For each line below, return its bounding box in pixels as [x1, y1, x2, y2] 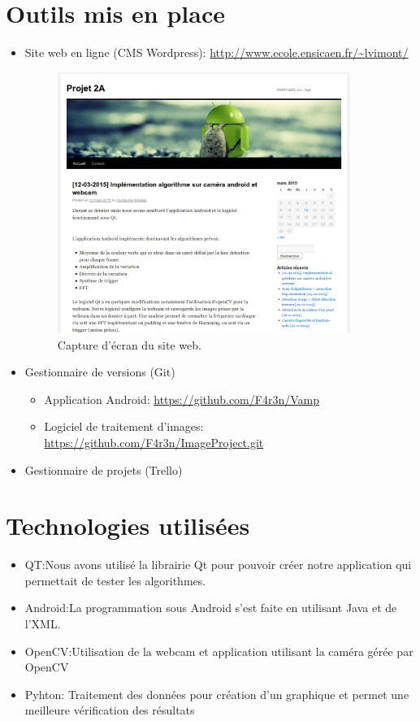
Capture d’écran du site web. [57, 336, 201, 353]
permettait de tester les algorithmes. [24, 571, 206, 589]
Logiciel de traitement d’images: [44, 418, 204, 435]
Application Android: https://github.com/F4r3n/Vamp [44, 390, 319, 407]
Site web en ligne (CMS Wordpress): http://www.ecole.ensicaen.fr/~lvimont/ [24, 44, 409, 61]
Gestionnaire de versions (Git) [24, 363, 175, 380]
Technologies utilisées [6, 509, 250, 542]
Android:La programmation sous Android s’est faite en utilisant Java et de [24, 599, 397, 616]
